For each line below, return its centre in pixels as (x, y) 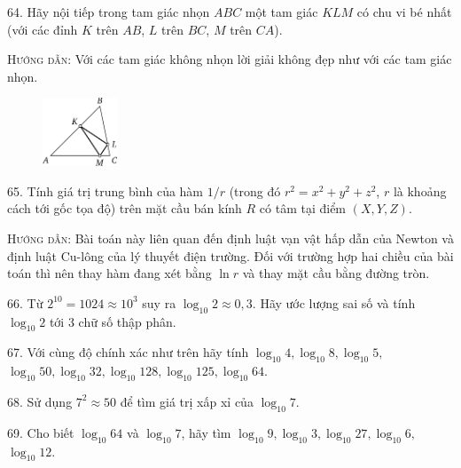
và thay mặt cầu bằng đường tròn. (336, 273)
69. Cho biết (41, 432)
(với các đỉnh (43, 29)
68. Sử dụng (40, 401)
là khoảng (420, 190)
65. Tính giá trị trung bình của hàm (105, 190)
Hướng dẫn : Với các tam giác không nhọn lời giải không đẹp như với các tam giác (230, 59)
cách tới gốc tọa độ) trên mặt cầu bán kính (125, 208)
